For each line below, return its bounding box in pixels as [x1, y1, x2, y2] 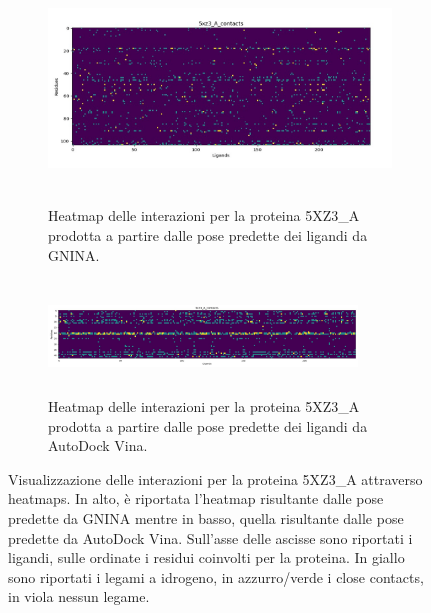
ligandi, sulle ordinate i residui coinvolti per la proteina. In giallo [8, 547, 405, 568]
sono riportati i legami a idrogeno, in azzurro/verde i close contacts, [8, 566, 424, 587]
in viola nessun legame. [8, 586, 150, 607]
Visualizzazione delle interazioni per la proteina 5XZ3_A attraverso [8, 468, 423, 489]
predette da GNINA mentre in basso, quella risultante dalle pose [8, 508, 404, 529]
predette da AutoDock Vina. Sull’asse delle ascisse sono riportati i [8, 527, 413, 548]
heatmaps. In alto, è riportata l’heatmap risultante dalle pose [8, 488, 384, 509]
